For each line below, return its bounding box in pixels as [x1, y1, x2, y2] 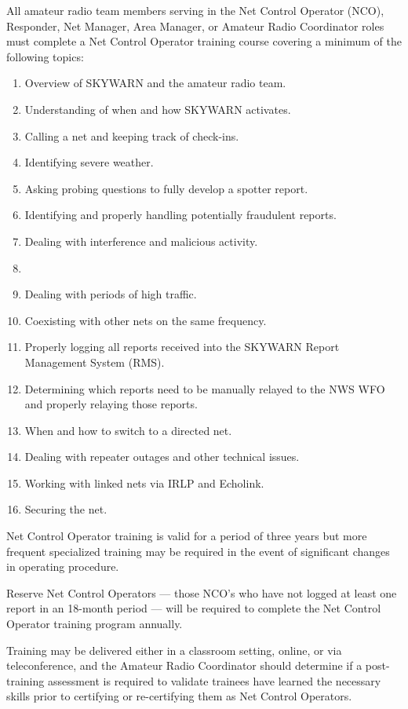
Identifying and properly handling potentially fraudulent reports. [24, 206, 337, 223]
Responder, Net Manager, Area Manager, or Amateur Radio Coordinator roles [6, 17, 384, 34]
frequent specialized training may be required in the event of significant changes [6, 543, 390, 559]
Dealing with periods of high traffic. [24, 286, 197, 302]
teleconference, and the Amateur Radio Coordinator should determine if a [6, 657, 362, 674]
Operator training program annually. [6, 616, 183, 632]
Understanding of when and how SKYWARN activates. [24, 101, 291, 117]
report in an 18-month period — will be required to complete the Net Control [6, 600, 381, 616]
